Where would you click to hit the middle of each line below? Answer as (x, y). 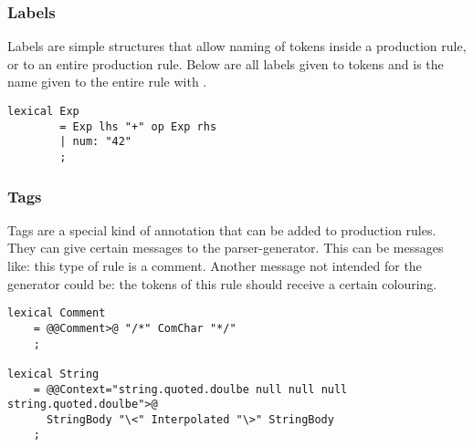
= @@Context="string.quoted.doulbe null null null (190, 389)
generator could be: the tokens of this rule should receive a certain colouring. (222, 283)
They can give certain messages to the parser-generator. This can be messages (226, 248)
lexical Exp (43, 111)
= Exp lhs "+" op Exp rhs (138, 126)
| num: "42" (96, 142)
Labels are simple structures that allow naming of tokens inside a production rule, (237, 46)
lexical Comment (57, 313)
